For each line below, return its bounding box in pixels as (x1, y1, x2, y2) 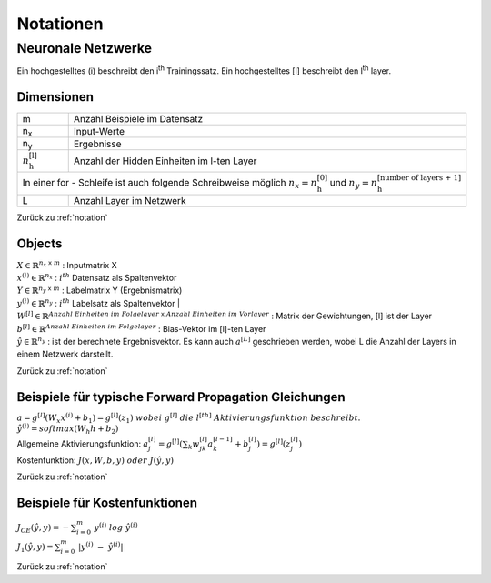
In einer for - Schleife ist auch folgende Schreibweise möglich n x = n (22, 176, 317, 191)
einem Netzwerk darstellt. (16, 348, 114, 359)
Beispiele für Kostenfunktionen (16, 496, 198, 511)
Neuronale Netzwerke (16, 40, 153, 56)
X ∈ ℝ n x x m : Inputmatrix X (16, 259, 117, 270)
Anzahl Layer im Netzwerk (73, 194, 186, 206)
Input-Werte (73, 125, 125, 137)
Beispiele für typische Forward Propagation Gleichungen (16, 389, 346, 405)
